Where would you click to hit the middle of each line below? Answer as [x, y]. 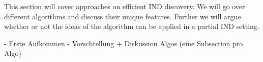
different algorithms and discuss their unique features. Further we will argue [123, 16]
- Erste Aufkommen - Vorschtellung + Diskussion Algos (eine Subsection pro [124, 43]
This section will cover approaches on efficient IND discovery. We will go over [125, 6]
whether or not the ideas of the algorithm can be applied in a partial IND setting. [132, 26]
